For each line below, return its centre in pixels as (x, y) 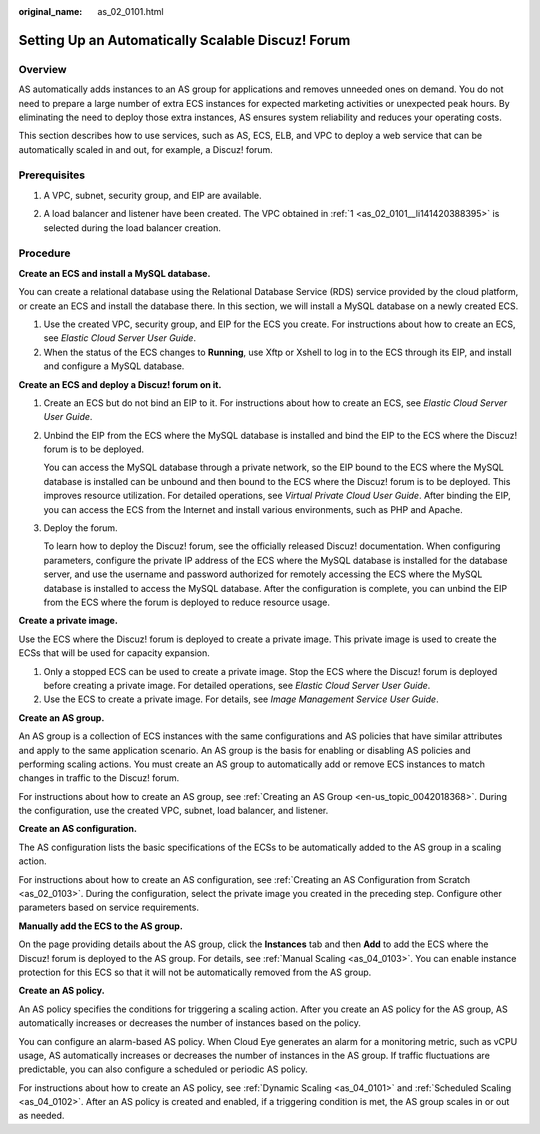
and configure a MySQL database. (114, 366)
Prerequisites (51, 175)
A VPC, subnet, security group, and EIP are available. (152, 195)
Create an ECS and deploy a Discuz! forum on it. (120, 384)
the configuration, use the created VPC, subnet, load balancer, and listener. (173, 811)
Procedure (44, 253)
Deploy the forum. (81, 528)
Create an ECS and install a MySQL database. (114, 273)
